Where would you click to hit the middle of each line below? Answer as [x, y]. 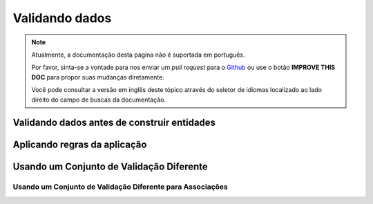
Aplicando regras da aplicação [80, 145]
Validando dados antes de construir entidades [114, 123]
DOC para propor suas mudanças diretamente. [98, 77]
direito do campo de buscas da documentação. [98, 100]
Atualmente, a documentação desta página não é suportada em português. [138, 55]
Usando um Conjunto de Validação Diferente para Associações [120, 187]
